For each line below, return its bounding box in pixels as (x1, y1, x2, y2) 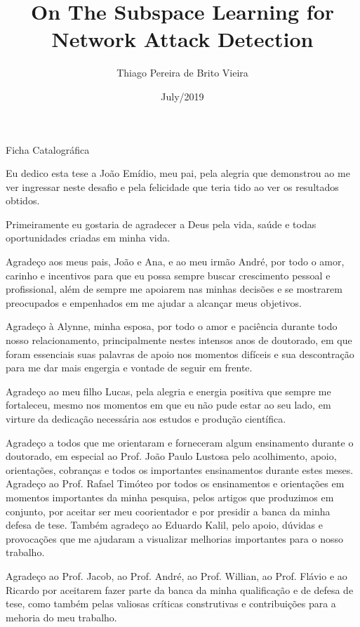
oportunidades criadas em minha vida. (6, 230, 171, 245)
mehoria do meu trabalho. (6, 609, 117, 624)
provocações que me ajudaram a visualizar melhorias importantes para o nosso (6, 531, 343, 546)
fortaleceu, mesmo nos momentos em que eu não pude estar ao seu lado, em (6, 397, 331, 412)
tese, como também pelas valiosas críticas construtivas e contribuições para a (6, 596, 336, 611)
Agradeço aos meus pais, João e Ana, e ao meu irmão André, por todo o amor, (6, 254, 345, 269)
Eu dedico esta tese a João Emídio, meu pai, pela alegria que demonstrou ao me (6, 166, 350, 180)
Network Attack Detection (51, 25, 314, 53)
